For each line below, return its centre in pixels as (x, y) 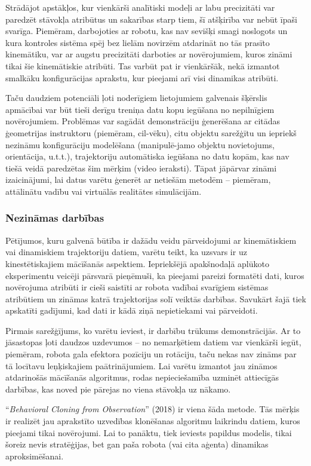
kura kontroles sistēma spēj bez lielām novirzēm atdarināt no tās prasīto (138, 42)
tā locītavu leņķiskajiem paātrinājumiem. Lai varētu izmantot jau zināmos (141, 365)
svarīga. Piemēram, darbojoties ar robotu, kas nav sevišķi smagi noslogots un (147, 31)
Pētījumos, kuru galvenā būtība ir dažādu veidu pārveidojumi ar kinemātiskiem (151, 240)
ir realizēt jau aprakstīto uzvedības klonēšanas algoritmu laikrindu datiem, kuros (153, 421)
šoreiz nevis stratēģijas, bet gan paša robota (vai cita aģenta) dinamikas (137, 444)
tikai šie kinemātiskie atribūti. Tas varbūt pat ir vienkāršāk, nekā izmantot (143, 65)
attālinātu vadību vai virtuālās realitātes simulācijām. (104, 191)
